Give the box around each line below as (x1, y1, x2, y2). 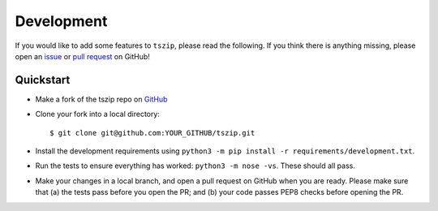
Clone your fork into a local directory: (35, 110, 160, 119)
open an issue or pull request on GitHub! (15, 51, 150, 61)
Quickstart (15, 73, 71, 87)
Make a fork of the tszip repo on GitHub (35, 94, 168, 104)
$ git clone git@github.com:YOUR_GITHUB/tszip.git (49, 128, 255, 137)
